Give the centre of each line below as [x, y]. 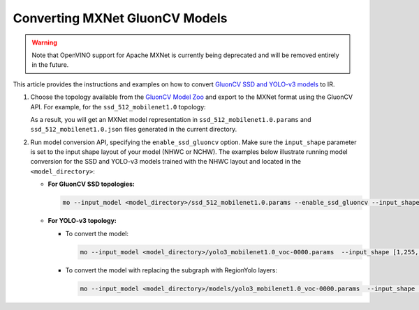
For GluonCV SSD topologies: [91, 184]
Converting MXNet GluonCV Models [120, 18]
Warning [44, 42]
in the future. [50, 65]
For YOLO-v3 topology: [82, 221]
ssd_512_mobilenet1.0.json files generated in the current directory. [134, 130]
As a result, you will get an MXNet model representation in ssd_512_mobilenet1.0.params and [171, 119]
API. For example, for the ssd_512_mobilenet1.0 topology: [118, 107]
